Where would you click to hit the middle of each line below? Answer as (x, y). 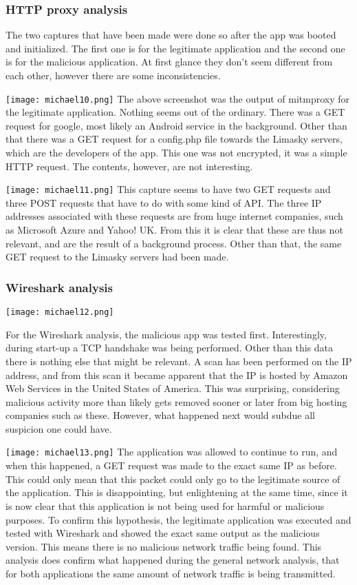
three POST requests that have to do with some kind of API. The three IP (164, 202)
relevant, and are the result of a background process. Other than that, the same (174, 243)
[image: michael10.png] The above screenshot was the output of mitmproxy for (178, 98)
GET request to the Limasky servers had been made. (117, 257)
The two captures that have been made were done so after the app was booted (171, 35)
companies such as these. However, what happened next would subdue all (160, 415)
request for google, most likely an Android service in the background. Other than (176, 125)
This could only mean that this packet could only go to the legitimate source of (173, 479)
